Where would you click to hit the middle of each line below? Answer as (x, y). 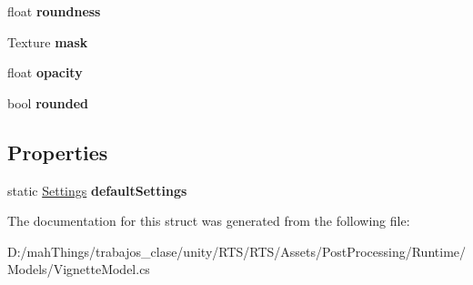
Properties (58, 152)
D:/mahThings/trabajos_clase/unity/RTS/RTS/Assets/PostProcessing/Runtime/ (237, 251)
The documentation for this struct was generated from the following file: (209, 221)
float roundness (54, 11)
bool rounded (48, 102)
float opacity (45, 72)
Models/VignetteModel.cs (79, 269)
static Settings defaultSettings (97, 190)
